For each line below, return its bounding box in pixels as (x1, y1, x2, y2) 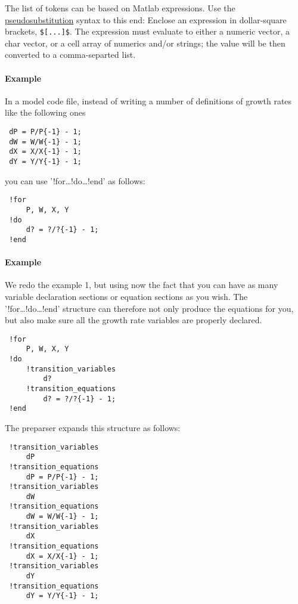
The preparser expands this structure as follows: (5, 421, 181, 433)
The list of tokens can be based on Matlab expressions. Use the (5, 2, 235, 14)
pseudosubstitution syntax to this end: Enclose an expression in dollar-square (5, 13, 287, 26)
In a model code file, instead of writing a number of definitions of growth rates (5, 94, 292, 107)
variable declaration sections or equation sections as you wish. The (5, 290, 248, 302)
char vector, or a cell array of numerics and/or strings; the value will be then (5, 36, 285, 49)
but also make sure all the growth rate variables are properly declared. (5, 314, 262, 326)
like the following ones (5, 106, 86, 119)
